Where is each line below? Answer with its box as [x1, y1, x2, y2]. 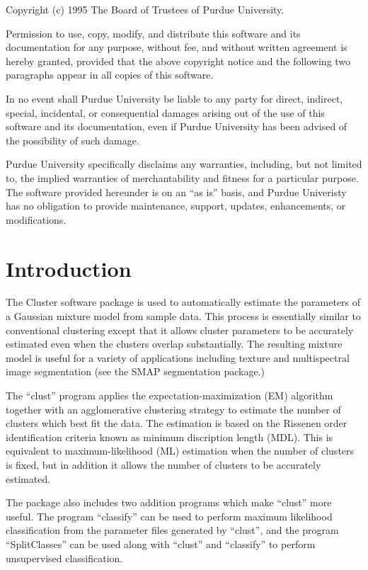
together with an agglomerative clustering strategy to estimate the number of [6, 401, 341, 416]
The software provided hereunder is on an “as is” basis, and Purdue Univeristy [6, 184, 347, 199]
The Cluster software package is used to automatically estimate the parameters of [6, 295, 361, 309]
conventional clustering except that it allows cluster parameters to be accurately [6, 322, 354, 337]
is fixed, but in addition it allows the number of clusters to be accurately [6, 457, 321, 472]
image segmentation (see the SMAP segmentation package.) [6, 364, 265, 379]
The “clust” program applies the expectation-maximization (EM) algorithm [6, 388, 333, 402]
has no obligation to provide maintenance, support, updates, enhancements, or [6, 198, 346, 213]
